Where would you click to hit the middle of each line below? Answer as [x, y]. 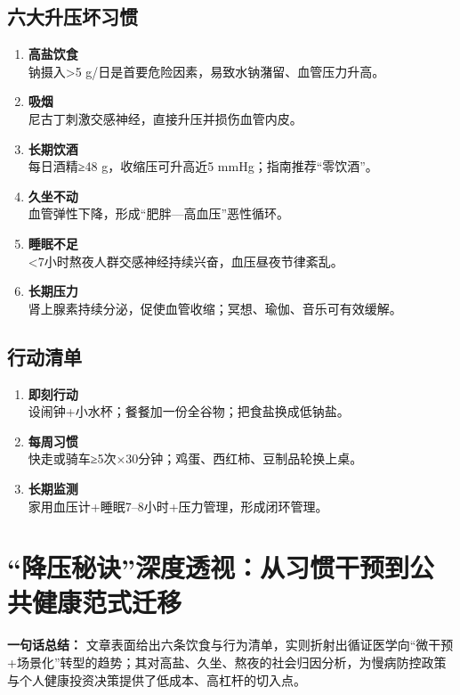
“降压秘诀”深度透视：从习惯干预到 [208, 567]
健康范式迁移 [107, 602]
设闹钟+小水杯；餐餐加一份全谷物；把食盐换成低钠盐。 [189, 411]
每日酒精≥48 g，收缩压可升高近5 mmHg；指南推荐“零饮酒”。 [203, 166]
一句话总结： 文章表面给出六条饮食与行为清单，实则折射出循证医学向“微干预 [230, 645]
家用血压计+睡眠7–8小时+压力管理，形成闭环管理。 [178, 506]
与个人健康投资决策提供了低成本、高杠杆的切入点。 [157, 679]
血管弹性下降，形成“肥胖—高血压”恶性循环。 [159, 213]
